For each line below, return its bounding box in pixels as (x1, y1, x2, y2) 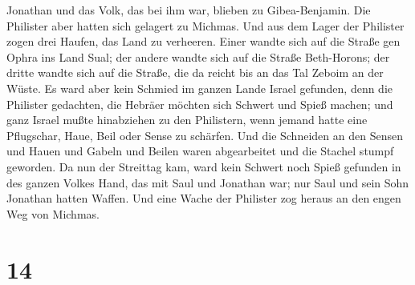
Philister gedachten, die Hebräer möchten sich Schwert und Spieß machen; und (6, 95, 393, 112)
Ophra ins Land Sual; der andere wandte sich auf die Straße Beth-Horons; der (6, 48, 390, 65)
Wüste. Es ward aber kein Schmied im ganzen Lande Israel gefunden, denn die (6, 79, 393, 96)
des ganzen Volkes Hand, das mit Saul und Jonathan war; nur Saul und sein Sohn (6, 174, 409, 191)
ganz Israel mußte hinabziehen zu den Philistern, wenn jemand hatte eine (6, 111, 368, 128)
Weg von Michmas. (6, 205, 100, 222)
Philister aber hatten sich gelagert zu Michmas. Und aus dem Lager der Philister (6, 17, 405, 34)
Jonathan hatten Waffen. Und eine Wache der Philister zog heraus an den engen (6, 190, 401, 207)
